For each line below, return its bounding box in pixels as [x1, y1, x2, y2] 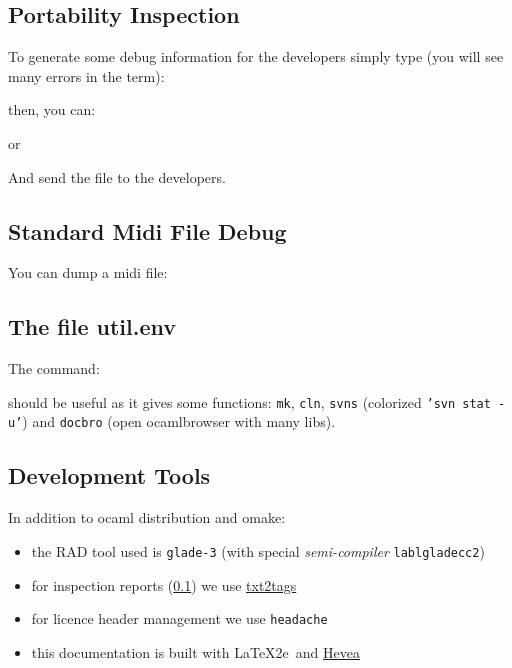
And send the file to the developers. [8, 166, 226, 187]
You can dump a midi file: [8, 262, 168, 283]
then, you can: [8, 99, 96, 120]
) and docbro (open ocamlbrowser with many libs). [22, 411, 336, 432]
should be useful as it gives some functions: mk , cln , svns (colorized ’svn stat [8, 391, 491, 412]
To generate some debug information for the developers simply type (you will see [8, 46, 504, 67]
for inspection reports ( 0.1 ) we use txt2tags [31, 574, 297, 595]
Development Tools [8, 460, 211, 491]
